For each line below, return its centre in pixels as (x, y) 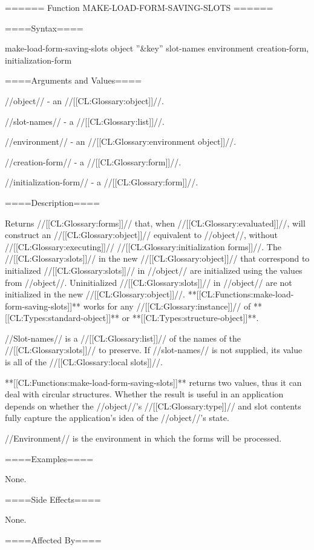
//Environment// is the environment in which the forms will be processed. (143, 438)
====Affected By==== (53, 540)
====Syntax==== (44, 28)
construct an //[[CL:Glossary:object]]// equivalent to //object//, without (141, 235)
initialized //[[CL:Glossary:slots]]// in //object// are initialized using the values (154, 270)
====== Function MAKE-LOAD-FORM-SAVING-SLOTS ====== (139, 7)
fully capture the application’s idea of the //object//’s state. (117, 418)
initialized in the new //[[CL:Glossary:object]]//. (95, 294)
